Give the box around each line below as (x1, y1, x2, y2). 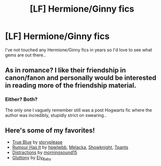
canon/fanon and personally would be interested (5, 74, 157, 82)
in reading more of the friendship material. (5, 81, 137, 90)
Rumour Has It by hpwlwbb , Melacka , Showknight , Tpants (12, 145, 128, 150)
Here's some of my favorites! (5, 127, 95, 135)
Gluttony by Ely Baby (12, 155, 51, 162)
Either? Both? (5, 96, 38, 103)
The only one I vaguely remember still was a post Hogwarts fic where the (5, 107, 152, 113)
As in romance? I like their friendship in (5, 66, 126, 74)
